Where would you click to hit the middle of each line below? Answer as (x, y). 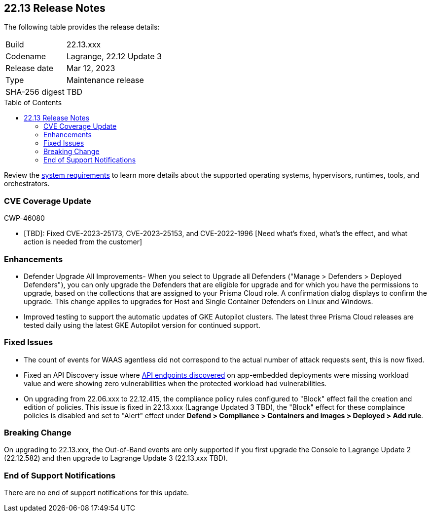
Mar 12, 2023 (91, 68)
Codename (26, 57)
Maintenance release (105, 80)
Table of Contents (33, 103)
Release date (30, 68)
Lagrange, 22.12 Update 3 (114, 57)
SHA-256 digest (35, 92)
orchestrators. (27, 184)
